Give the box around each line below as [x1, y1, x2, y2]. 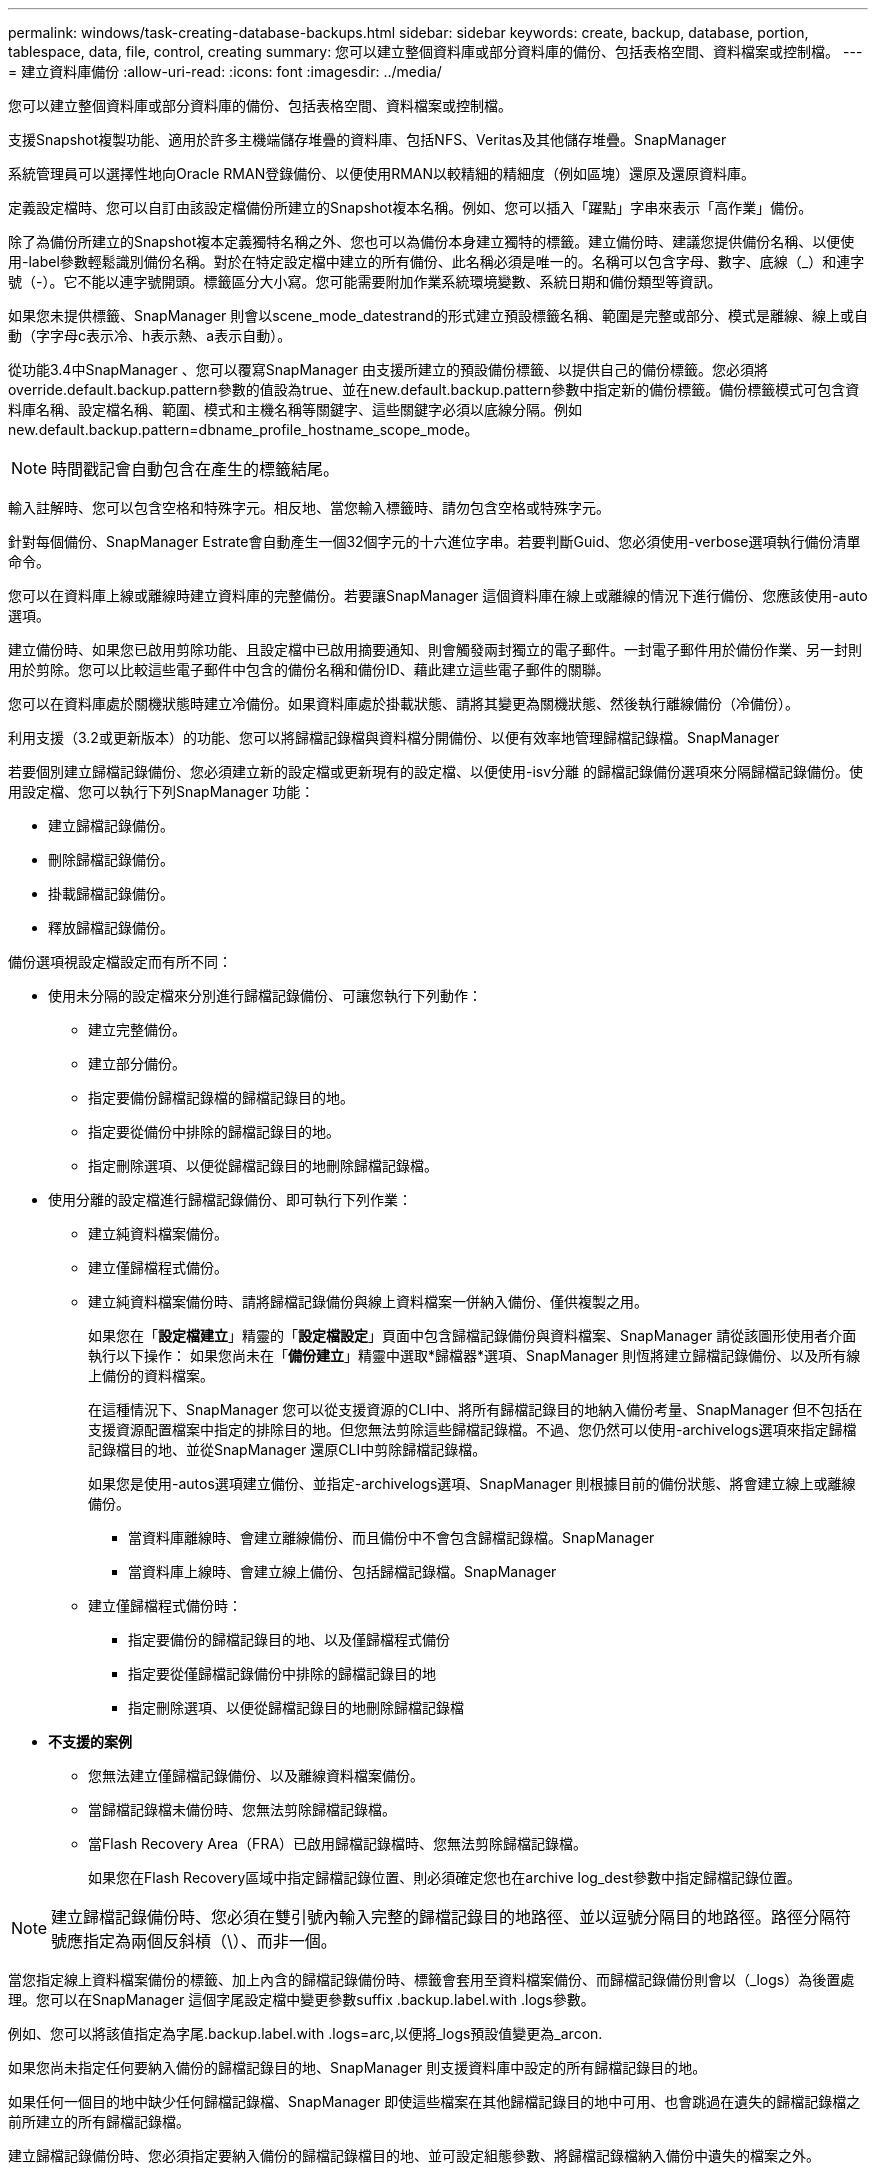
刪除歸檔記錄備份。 [48, 851, 174, 868]
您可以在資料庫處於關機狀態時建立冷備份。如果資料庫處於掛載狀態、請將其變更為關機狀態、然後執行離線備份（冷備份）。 [8, 695, 799, 712]
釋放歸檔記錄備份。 [48, 919, 174, 936]
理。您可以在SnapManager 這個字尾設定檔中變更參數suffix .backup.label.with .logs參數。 [8, 1991, 595, 2008]
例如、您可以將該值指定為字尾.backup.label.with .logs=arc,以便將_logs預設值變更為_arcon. [8, 2025, 603, 2042]
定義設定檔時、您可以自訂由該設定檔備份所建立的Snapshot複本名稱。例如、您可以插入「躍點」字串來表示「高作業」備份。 [8, 199, 813, 216]
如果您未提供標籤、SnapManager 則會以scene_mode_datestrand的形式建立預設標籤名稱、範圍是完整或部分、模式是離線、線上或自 [8, 307, 868, 324]
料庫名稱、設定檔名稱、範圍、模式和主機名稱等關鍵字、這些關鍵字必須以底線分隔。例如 [8, 401, 582, 418]
